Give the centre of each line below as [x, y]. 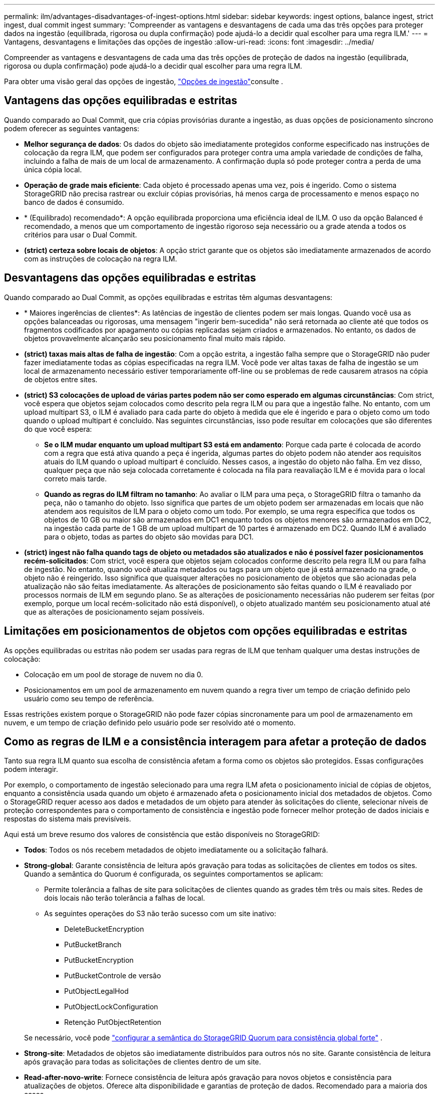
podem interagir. [31, 769]
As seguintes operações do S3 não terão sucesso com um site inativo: [160, 914]
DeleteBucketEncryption [104, 929]
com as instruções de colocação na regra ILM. [101, 258]
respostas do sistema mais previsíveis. [68, 819]
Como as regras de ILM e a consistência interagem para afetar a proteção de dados [215, 741]
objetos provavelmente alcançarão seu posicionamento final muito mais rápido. [155, 338]
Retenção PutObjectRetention [113, 1022]
